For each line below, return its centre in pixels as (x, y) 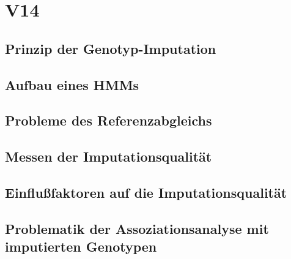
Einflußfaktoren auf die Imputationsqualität (146, 192)
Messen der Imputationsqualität (109, 156)
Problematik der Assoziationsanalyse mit (137, 228)
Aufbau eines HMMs (72, 84)
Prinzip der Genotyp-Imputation (111, 48)
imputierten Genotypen (81, 246)
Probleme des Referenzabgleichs (109, 120)
